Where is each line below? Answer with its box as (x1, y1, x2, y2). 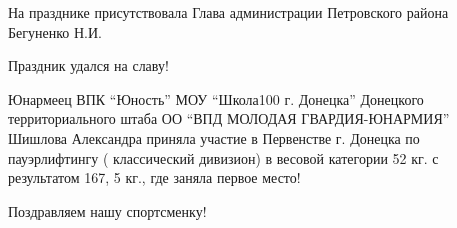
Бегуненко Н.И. (8, 21, 102, 42)
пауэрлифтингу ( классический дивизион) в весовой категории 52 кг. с (8, 147, 439, 168)
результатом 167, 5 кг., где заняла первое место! (8, 167, 301, 188)
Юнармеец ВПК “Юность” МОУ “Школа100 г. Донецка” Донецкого (8, 88, 424, 109)
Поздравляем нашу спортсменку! (8, 200, 207, 221)
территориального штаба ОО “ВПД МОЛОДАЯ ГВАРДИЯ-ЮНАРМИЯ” (8, 108, 450, 129)
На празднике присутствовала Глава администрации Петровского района (8, 2, 449, 22)
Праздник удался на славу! (8, 55, 169, 76)
